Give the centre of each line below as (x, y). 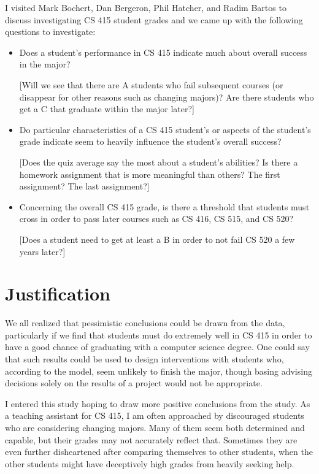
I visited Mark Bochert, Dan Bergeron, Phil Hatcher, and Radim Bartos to (146, 7)
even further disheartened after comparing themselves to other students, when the (159, 452)
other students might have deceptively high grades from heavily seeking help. (150, 463)
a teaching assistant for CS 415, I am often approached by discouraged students (155, 415)
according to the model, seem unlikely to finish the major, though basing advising (159, 371)
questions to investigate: (50, 32)
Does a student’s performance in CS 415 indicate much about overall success (163, 52)
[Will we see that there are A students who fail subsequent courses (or (151, 84)
